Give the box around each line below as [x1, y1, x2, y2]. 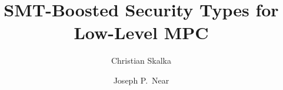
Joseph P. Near [113, 74, 169, 86]
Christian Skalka [111, 54, 172, 67]
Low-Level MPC [74, 20, 209, 44]
